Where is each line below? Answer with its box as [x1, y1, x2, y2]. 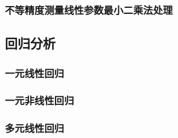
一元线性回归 [5, 65, 65, 80]
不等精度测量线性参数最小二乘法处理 [5, 2, 173, 17]
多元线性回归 [5, 121, 65, 136]
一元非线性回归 [5, 93, 74, 108]
